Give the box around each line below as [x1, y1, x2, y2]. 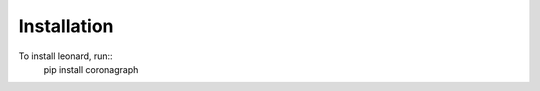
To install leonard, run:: [18, 50, 114, 62]
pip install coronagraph [43, 63, 139, 75]
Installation [18, 15, 114, 37]
